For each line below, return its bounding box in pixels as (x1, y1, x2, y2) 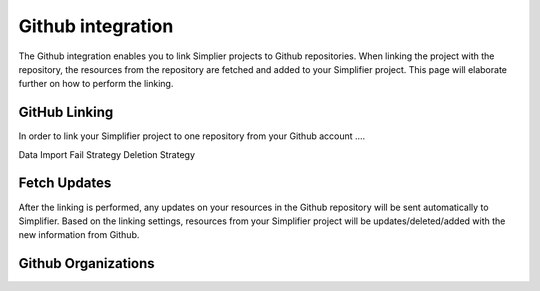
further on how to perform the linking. (18, 78, 174, 90)
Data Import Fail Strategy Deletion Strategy (18, 148, 195, 160)
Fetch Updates (18, 175, 112, 192)
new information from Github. (18, 229, 140, 241)
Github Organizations (18, 255, 155, 272)
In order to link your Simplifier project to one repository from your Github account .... (18, 130, 366, 142)
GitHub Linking (18, 104, 114, 121)
